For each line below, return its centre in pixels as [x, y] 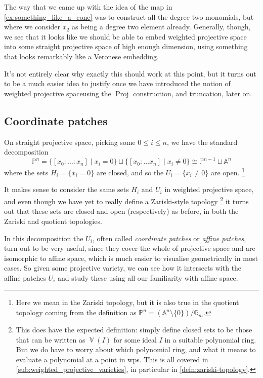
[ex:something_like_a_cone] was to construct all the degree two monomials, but [129, 16]
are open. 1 [228, 172]
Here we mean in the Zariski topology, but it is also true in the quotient [127, 302]
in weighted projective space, [209, 189]
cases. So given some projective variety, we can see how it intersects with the [123, 268]
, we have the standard [202, 142]
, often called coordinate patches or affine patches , [169, 238]
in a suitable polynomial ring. [210, 339]
